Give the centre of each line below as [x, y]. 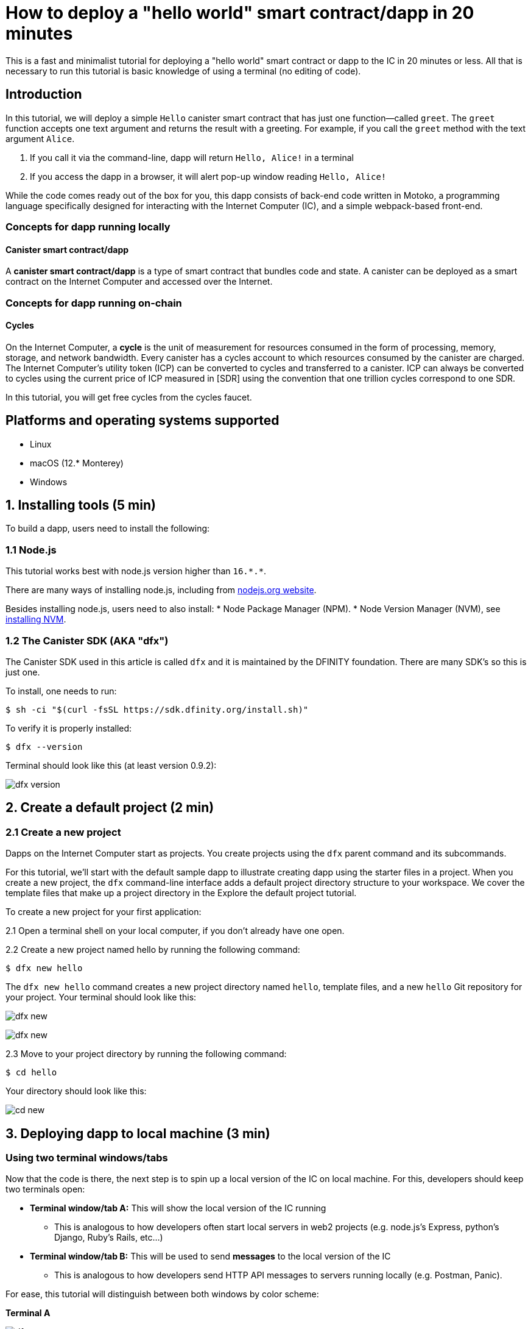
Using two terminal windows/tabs [87, 1158]
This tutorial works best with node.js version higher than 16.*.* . [136, 571]
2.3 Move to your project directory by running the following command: [146, 1054]
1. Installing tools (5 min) [81, 505]
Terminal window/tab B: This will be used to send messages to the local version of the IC [210, 1256]
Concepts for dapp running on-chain [94, 303]
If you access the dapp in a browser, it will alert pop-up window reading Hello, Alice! [208, 176]
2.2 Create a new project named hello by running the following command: [153, 950]
